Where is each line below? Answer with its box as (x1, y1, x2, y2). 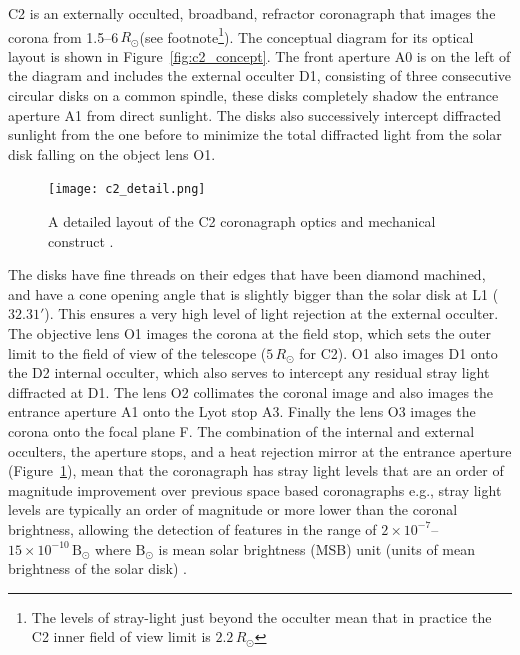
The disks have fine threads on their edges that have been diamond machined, (8, 264, 486, 285)
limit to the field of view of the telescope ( (8, 342, 267, 363)
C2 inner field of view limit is (31, 626, 211, 647)
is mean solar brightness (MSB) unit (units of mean (158, 538, 475, 559)
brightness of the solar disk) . (8, 558, 187, 579)
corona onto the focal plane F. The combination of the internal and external (8, 421, 475, 441)
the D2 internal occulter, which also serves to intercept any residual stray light (8, 362, 490, 383)
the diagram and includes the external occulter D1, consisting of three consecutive (8, 65, 512, 86)
